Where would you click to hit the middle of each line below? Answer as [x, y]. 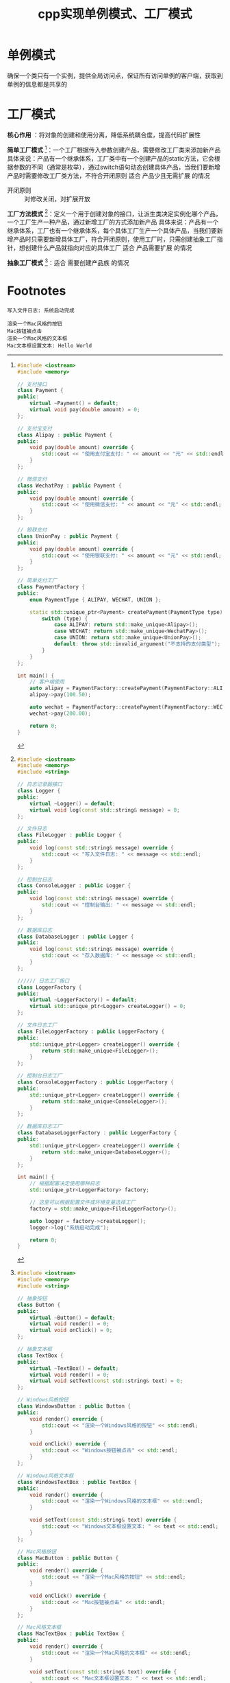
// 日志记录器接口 [40, 785]
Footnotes [37, 291]
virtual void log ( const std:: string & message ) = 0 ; [105, 810]
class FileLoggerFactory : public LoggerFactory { [91, 1031]
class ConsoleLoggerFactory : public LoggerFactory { [95, 1082]
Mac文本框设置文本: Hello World [50, 345]
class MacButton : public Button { [68, 1558]
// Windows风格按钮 [42, 1400]
